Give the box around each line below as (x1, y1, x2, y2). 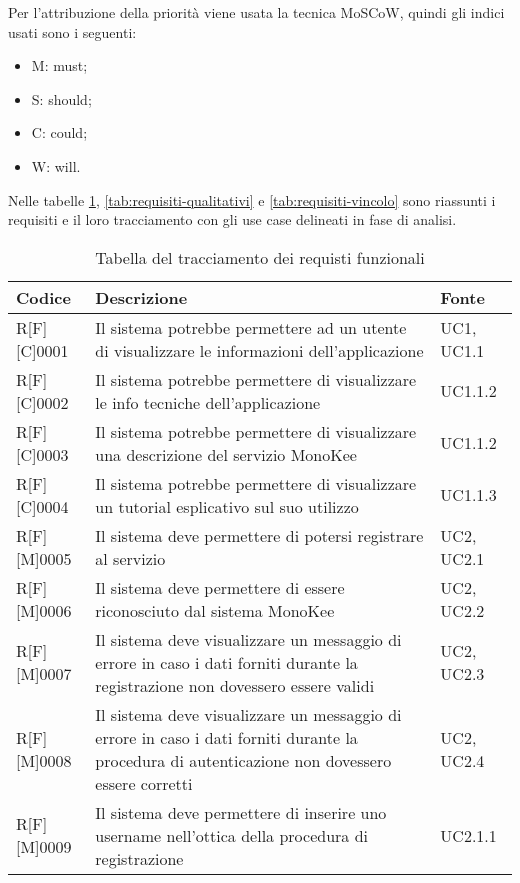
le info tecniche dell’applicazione (95, 390, 321, 414)
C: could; (31, 122, 88, 143)
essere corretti (95, 771, 193, 795)
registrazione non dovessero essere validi (95, 673, 375, 697)
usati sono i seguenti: (8, 21, 137, 42)
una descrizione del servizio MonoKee (95, 442, 357, 466)
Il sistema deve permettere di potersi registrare (95, 523, 424, 547)
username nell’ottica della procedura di (95, 823, 368, 847)
